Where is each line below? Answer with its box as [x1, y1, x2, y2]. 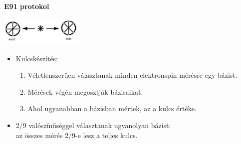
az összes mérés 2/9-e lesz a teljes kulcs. [15, 130, 138, 140]
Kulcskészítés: [15, 53, 58, 63]
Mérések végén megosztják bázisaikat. [27, 86, 143, 97]
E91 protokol [4, 1, 49, 11]
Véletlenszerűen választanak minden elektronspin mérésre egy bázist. [27, 70, 238, 80]
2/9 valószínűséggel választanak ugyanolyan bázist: [15, 120, 171, 131]
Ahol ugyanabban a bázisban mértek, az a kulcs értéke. [27, 103, 197, 114]
